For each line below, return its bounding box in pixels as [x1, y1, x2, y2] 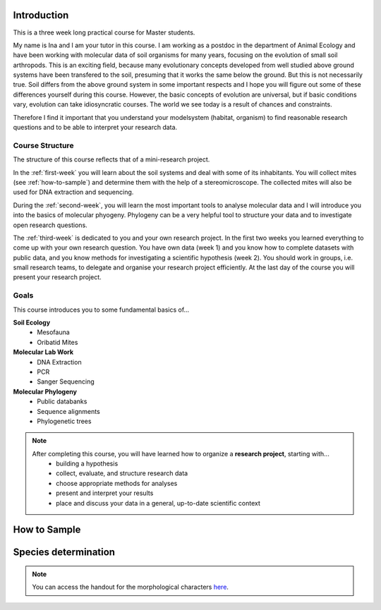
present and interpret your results [56, 489, 154, 497]
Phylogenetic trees [37, 417, 92, 425]
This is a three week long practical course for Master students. [13, 28, 195, 37]
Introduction [13, 9, 69, 21]
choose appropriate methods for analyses [56, 479, 178, 487]
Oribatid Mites [37, 338, 78, 346]
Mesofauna [37, 328, 70, 336]
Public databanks [37, 397, 87, 405]
